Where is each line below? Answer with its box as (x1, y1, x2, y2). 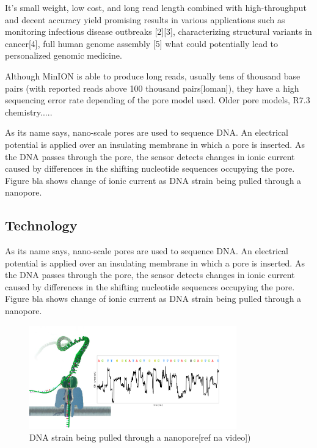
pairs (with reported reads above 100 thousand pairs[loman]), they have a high (5, 81, 299, 94)
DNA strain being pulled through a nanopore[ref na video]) (29, 431, 251, 444)
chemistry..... (5, 105, 53, 118)
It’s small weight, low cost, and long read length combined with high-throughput (5, 1, 307, 13)
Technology (5, 216, 78, 235)
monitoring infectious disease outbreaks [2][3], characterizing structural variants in (5, 25, 312, 38)
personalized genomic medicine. (5, 49, 122, 62)
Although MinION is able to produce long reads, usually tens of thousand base (5, 69, 301, 82)
